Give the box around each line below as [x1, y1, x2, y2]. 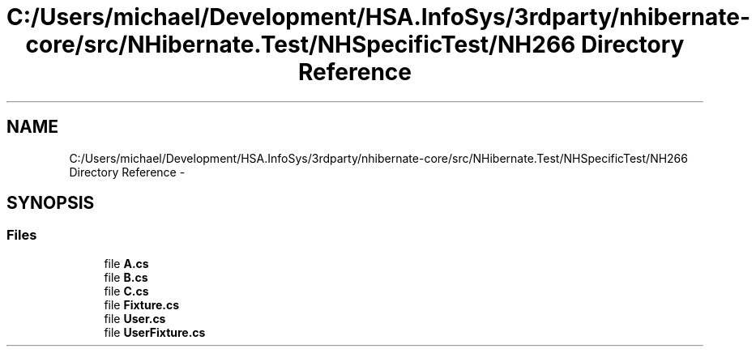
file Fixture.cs [104, 297, 180, 312]
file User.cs [104, 311, 166, 325]
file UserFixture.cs [104, 325, 206, 339]
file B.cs [104, 270, 148, 284]
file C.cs [104, 283, 149, 298]
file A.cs [104, 256, 149, 270]
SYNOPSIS [6, 193, 95, 214]
